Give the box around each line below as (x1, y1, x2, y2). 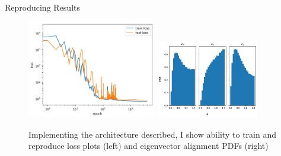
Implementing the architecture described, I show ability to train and (28, 128, 276, 140)
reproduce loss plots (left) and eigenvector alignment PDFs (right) (28, 139, 269, 152)
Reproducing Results (5, 1, 80, 13)
